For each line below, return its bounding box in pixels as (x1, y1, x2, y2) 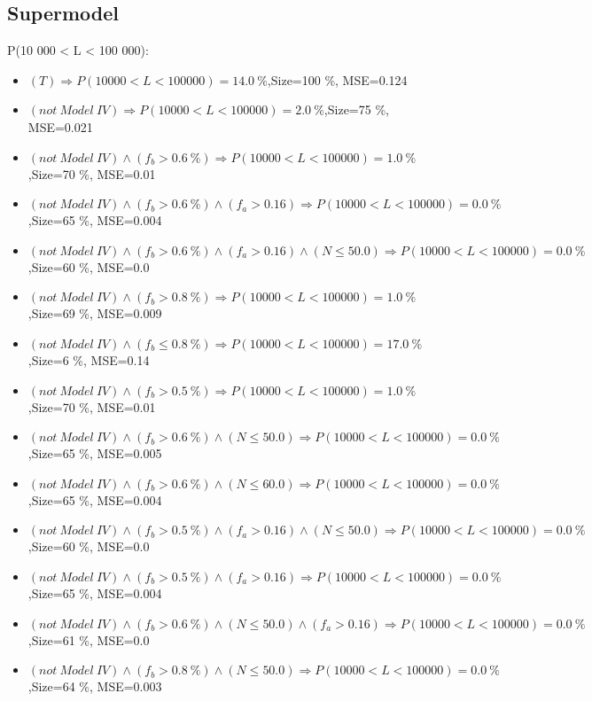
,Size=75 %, (323, 100, 389, 119)
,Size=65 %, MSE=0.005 (27, 444, 162, 463)
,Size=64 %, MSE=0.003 (27, 677, 162, 696)
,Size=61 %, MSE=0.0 (27, 630, 150, 649)
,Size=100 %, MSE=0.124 (267, 70, 408, 89)
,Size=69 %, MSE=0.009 (27, 304, 162, 323)
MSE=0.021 (27, 117, 93, 136)
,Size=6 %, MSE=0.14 (27, 350, 150, 369)
